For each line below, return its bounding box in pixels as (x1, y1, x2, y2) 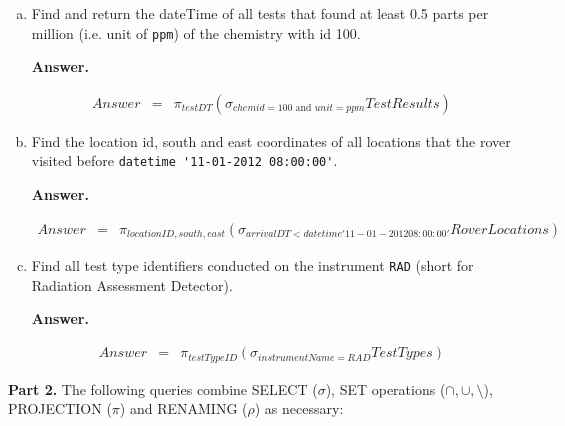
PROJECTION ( (8, 398, 112, 419)
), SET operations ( (325, 378, 446, 399)
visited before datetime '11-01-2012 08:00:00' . (31, 150, 338, 171)
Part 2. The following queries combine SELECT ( (8, 378, 318, 399)
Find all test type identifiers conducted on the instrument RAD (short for (31, 255, 474, 276)
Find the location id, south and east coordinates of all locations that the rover (31, 130, 511, 151)
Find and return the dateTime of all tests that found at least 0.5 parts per (31, 3, 489, 23)
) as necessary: (254, 398, 344, 419)
